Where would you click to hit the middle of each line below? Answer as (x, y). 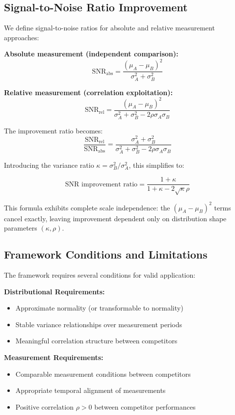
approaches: (22, 37)
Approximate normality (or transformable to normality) (99, 308)
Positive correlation (44, 406)
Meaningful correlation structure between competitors (96, 341)
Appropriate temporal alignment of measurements (91, 390)
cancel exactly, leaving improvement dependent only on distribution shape (115, 218)
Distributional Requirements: (54, 291)
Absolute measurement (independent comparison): (91, 54)
